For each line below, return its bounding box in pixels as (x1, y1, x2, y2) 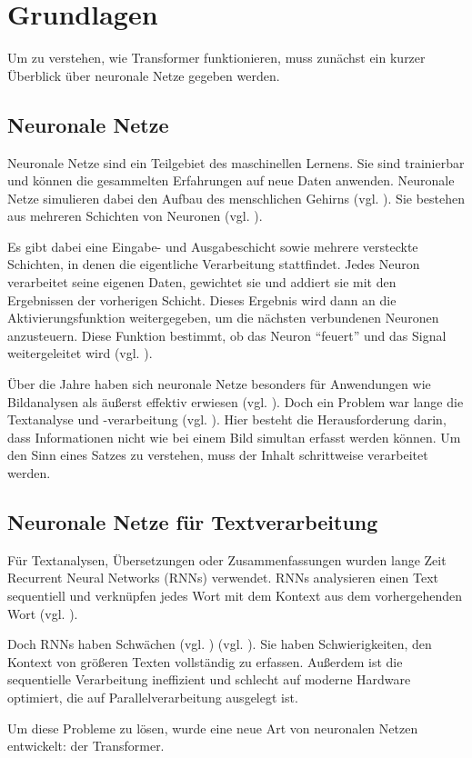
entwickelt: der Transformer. (7, 736, 165, 755)
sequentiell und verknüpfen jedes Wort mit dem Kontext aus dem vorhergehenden (7, 586, 463, 604)
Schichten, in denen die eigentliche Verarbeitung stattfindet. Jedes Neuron (7, 254, 420, 274)
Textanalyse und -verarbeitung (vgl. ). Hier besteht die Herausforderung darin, (7, 410, 447, 429)
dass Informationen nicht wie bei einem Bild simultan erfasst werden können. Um (7, 427, 461, 446)
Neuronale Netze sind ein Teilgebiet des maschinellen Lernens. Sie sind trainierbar (7, 153, 465, 172)
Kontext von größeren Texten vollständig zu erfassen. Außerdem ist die (7, 652, 403, 671)
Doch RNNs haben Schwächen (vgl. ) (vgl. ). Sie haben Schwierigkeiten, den (7, 634, 432, 653)
